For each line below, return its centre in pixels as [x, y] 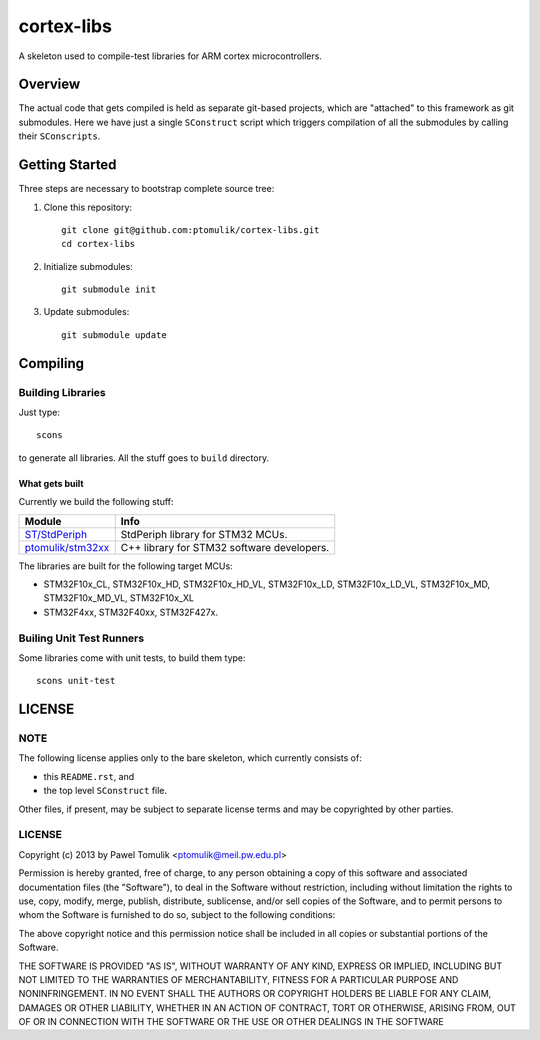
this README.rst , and [89, 776]
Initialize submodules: [88, 266]
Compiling [51, 363]
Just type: [39, 412]
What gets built [51, 483]
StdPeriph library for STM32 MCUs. [204, 534]
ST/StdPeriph [56, 534]
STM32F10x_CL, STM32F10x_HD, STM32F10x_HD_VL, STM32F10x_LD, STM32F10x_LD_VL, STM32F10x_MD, [266, 584]
